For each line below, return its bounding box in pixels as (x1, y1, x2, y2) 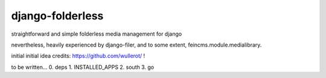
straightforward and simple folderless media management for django (11, 30, 182, 37)
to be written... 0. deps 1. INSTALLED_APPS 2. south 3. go (11, 63, 154, 71)
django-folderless (11, 9, 104, 22)
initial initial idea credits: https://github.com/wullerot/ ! (11, 52, 145, 60)
